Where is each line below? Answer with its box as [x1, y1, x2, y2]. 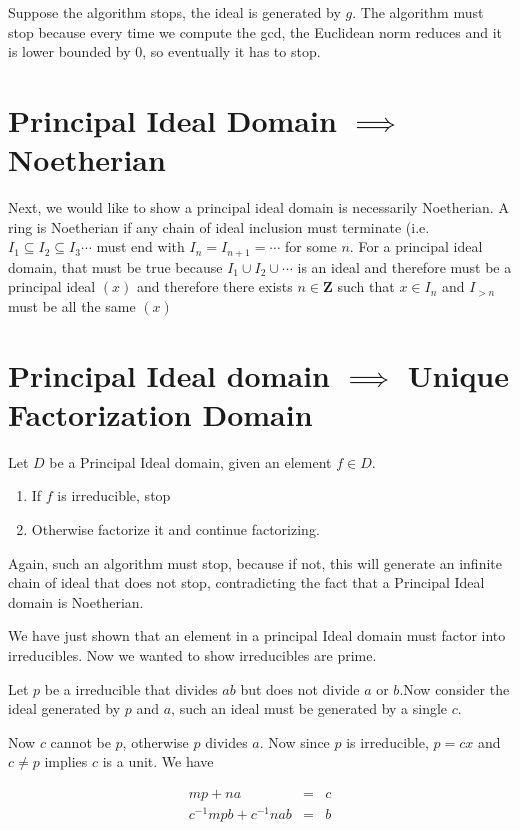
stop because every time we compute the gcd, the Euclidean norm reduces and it [8, 21, 502, 42]
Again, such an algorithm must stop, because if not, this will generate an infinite [8, 552, 502, 573]
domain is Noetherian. [8, 591, 144, 612]
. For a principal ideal [349, 236, 483, 257]
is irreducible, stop [57, 485, 171, 506]
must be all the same [8, 295, 136, 316]
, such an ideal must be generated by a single [171, 698, 448, 719]
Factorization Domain [8, 393, 313, 434]
